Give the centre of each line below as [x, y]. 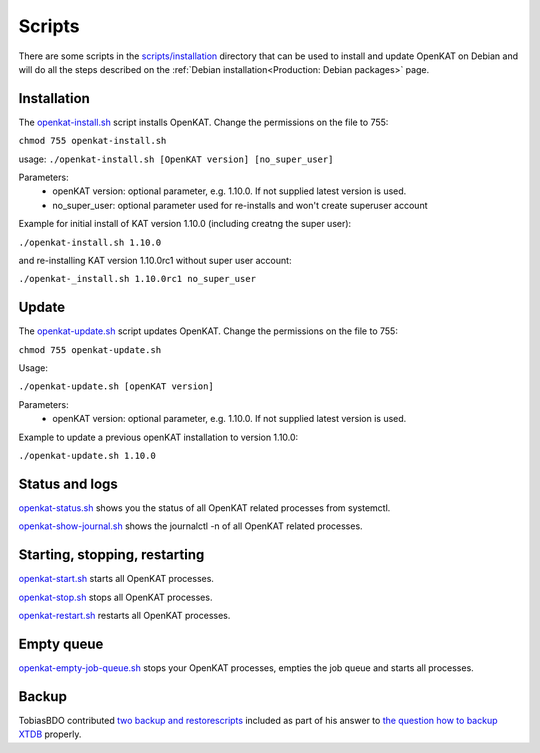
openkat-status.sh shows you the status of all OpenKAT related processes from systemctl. [204, 507]
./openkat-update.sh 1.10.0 [87, 455]
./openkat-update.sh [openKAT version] [116, 386]
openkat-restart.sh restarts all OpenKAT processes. [124, 615]
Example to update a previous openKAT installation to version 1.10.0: [158, 437]
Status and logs [68, 483]
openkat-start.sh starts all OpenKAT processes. [116, 579]
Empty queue [61, 643]
